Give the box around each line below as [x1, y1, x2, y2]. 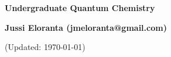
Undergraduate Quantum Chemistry [5, 2, 155, 13]
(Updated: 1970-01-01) [5, 41, 85, 53]
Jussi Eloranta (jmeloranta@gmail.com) [5, 21, 167, 33]
